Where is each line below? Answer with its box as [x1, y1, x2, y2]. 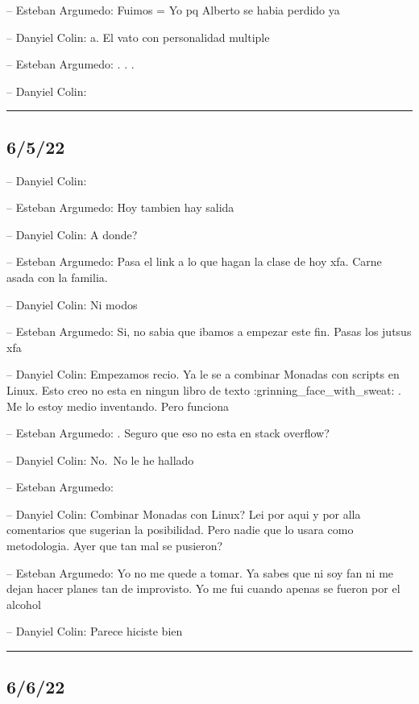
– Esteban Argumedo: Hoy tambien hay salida [6, 199, 234, 216]
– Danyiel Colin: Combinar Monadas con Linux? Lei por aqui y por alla [6, 505, 361, 522]
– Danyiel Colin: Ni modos [6, 296, 138, 313]
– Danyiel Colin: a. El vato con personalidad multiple [6, 28, 270, 45]
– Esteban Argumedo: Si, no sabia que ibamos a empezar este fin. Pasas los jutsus [6, 323, 412, 340]
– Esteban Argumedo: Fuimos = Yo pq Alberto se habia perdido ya [6, 2, 340, 18]
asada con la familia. [6, 268, 108, 285]
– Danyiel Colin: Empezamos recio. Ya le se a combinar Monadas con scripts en [6, 366, 400, 383]
